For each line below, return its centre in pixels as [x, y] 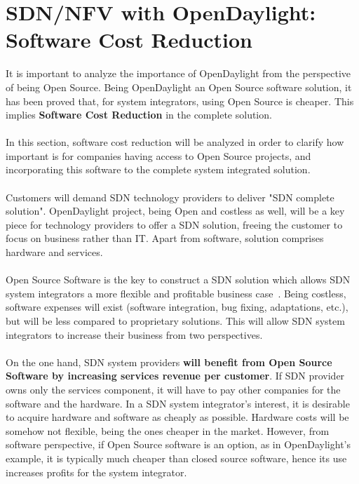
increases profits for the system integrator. [96, 472]
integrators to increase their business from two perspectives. [134, 334]
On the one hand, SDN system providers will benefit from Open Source [169, 362]
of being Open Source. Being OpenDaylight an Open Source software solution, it [179, 87]
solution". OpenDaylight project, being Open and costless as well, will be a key [175, 211]
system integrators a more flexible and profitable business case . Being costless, [176, 293]
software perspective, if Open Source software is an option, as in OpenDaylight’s [178, 444]
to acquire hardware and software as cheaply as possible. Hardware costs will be [177, 417]
